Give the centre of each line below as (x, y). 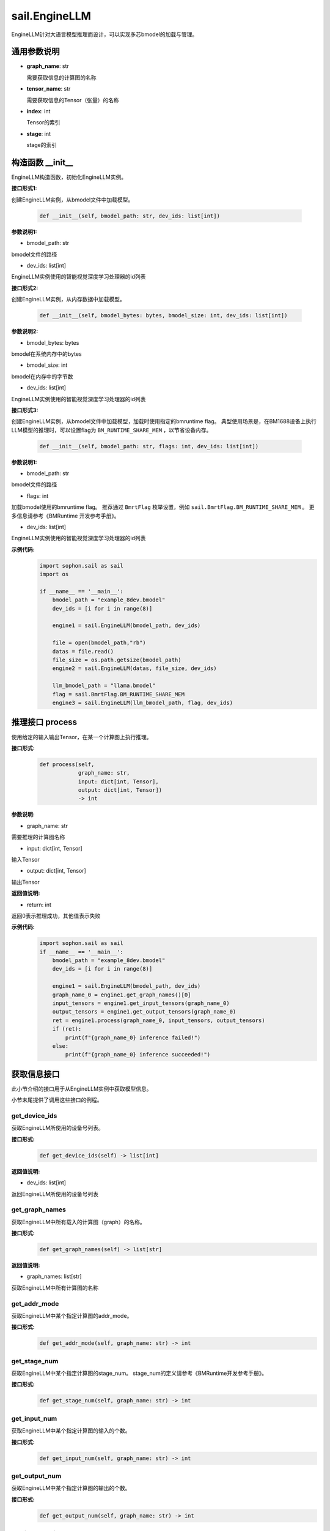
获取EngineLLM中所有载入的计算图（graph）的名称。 (79, 1222)
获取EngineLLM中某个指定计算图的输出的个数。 (71, 1488)
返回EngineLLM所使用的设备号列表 (55, 1194)
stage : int (39, 134)
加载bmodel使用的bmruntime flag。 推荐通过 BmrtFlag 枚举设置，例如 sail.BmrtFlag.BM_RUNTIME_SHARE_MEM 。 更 (163, 507)
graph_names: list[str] (54, 1276)
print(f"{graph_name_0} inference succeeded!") (138, 1055)
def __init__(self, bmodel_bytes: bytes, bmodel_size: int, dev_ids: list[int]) (163, 316)
